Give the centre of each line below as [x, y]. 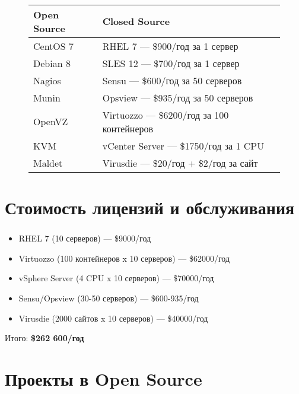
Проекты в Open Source [104, 378]
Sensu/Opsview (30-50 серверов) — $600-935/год [109, 298]
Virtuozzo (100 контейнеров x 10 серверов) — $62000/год [124, 258]
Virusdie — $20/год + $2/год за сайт [180, 163]
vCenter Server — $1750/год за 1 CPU [183, 145]
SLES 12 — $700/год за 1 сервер [171, 63]
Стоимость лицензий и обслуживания [150, 207]
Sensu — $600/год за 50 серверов [172, 80]
